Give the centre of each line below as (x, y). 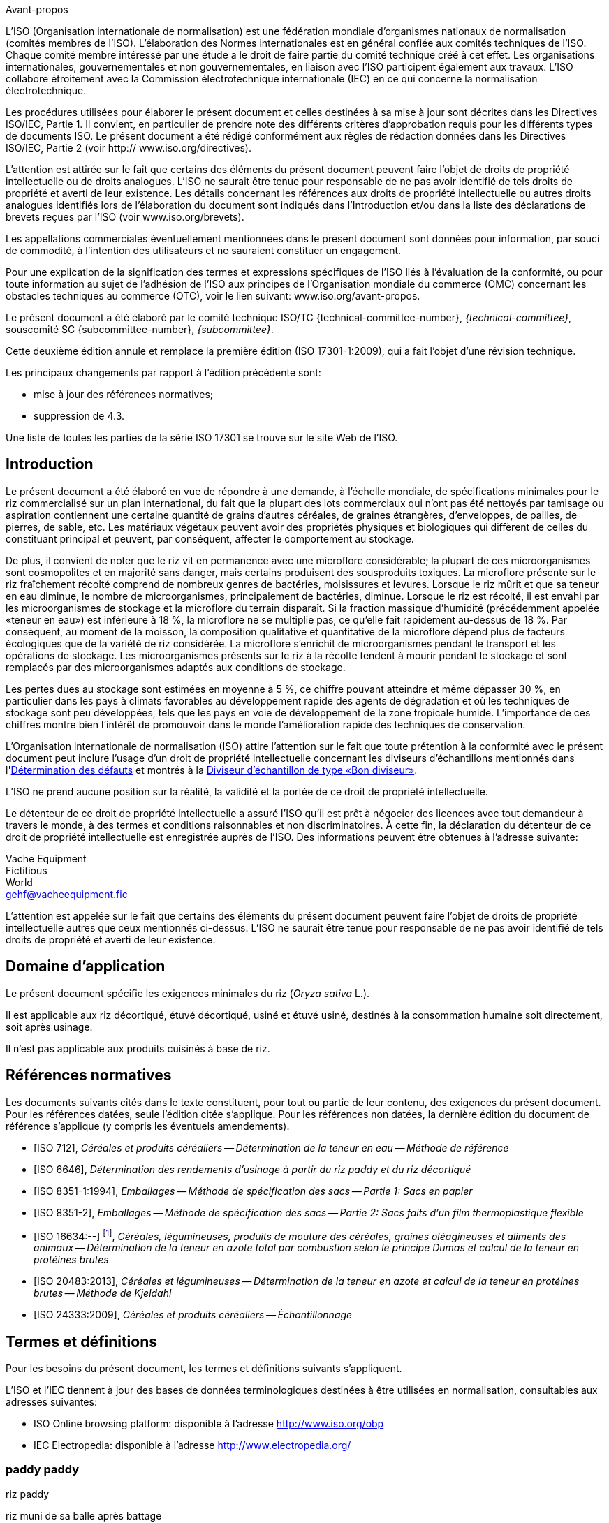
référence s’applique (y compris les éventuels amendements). (148, 1126)
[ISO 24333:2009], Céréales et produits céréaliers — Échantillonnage (193, 1315)
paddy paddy (43, 1470)
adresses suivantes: (51, 1402)
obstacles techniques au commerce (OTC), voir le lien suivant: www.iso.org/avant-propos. (213, 296)
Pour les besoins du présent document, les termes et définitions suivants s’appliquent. (204, 1369)
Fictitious (27, 870)
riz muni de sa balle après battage (84, 1515)
